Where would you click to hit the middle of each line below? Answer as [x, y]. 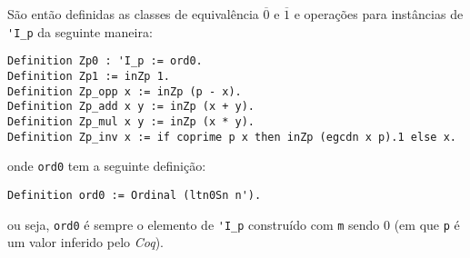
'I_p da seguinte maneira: [80, 31]
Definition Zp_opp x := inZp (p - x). [125, 91]
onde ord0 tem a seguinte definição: [107, 166]
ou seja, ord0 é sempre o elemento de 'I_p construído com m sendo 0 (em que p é [234, 224]
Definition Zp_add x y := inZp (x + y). [131, 107]
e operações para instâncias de [379, 14]
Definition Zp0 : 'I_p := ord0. [105, 61]
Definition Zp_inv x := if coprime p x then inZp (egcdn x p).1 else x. [232, 137]
